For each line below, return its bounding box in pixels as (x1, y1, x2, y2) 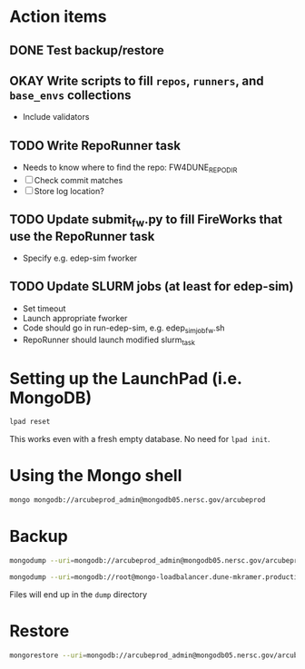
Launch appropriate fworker (22, 312, 128, 323)
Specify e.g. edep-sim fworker (22, 252, 138, 263)
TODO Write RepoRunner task (9, 138, 182, 153)
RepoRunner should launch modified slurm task (22, 334, 195, 347)
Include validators (22, 112, 90, 123)
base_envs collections (9, 87, 132, 103)
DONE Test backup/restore (9, 43, 165, 58)
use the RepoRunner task (9, 229, 155, 244)
